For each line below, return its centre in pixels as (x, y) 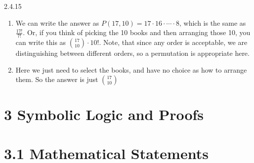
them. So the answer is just (57, 79)
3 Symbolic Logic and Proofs (104, 114)
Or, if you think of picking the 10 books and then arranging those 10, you (139, 32)
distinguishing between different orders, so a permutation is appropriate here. (132, 53)
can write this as (41, 42)
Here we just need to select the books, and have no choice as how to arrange (131, 69)
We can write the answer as (57, 22)
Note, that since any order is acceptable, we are (175, 42)
